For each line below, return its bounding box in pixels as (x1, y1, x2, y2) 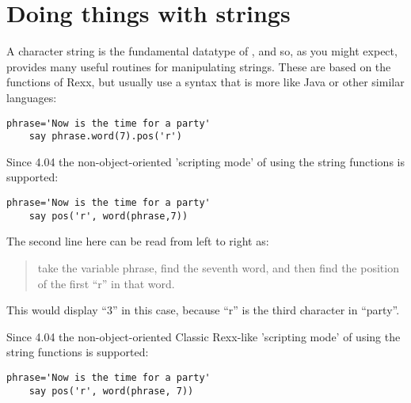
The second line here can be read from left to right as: (6, 233, 269, 249)
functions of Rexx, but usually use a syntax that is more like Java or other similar (6, 74, 405, 90)
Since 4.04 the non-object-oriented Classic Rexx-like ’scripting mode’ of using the (6, 328, 401, 344)
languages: (6, 89, 57, 105)
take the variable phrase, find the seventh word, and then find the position (37, 259, 399, 276)
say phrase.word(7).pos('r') (29, 131, 182, 143)
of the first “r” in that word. (37, 275, 175, 291)
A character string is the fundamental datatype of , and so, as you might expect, (6, 43, 398, 59)
